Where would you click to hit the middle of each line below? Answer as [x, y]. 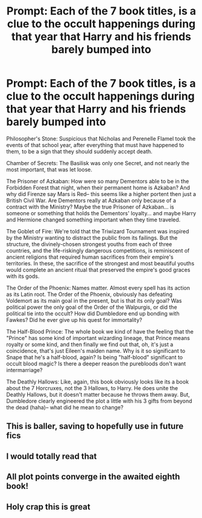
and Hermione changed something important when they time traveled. [93, 220]
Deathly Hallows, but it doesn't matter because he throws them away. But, [98, 394]
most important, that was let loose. [49, 169]
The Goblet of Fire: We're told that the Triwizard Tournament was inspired [98, 231]
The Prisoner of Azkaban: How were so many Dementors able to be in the [98, 181]
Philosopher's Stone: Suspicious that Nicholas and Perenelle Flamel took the [101, 138]
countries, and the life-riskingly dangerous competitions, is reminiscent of [98, 250]
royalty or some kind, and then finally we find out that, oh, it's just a [90, 344]
